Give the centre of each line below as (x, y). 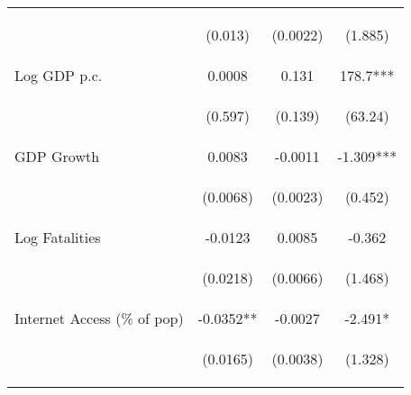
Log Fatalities (58, 237)
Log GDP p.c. (59, 75)
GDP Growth (57, 156)
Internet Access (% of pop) (99, 318)
